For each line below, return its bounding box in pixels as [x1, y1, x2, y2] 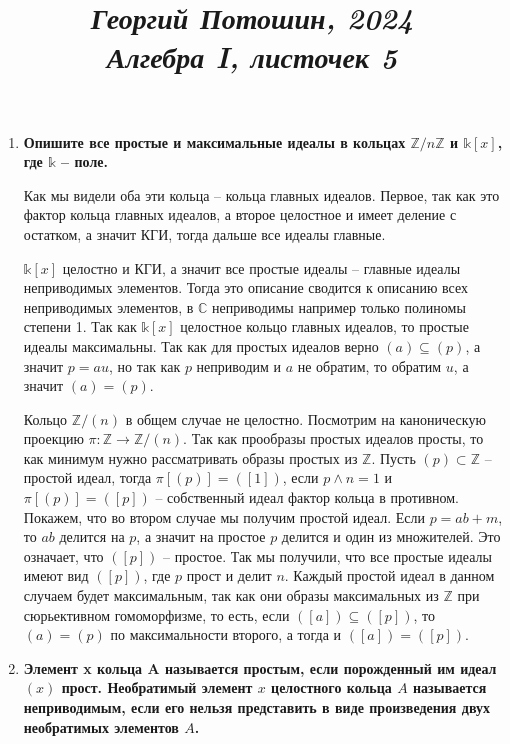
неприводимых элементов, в [23, 296, 194, 317]
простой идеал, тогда [23, 467, 152, 488]
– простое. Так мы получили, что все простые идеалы [163, 545, 492, 566]
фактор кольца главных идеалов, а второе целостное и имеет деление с [23, 204, 457, 225]
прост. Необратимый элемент [61, 677, 253, 698]
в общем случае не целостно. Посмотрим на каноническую [125, 408, 486, 429]
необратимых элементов [23, 716, 179, 737]
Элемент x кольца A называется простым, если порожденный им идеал [23, 657, 497, 678]
